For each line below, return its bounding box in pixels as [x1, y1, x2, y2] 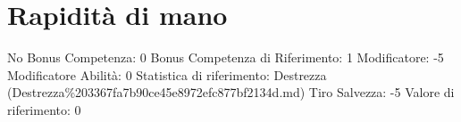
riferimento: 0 [7, 100, 81, 118]
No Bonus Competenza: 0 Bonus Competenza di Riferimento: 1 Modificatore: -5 [7, 48, 444, 67]
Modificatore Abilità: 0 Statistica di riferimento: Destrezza [7, 65, 327, 84]
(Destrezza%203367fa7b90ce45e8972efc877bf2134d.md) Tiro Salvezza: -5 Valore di [7, 83, 455, 102]
